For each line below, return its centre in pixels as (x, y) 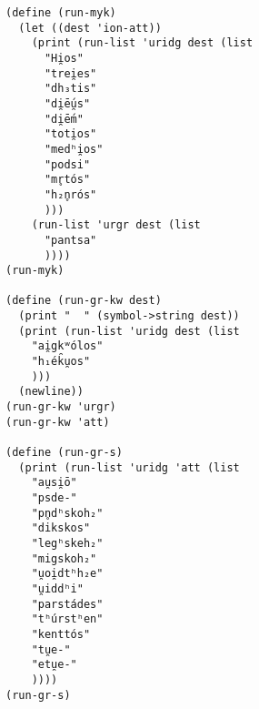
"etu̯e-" (54, 665)
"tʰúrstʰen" (67, 619)
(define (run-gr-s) (64, 453)
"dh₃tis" (70, 89)
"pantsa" (70, 240)
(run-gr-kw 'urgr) (61, 407)
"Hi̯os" (64, 58)
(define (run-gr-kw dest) (84, 301)
